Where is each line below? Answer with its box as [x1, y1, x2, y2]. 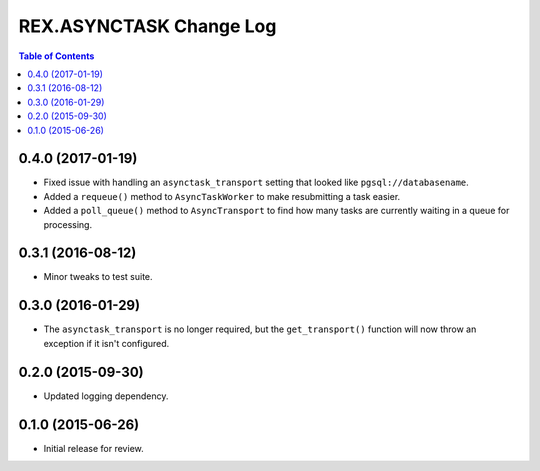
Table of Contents [18, 50, 95, 62]
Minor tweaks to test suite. [43, 271, 154, 283]
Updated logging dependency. [43, 390, 169, 402]
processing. [43, 218, 93, 230]
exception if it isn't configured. [43, 337, 170, 349]
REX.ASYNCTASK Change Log [18, 15, 277, 37]
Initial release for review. [43, 442, 144, 454]
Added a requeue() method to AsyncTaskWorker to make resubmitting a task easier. [43, 190, 401, 202]
